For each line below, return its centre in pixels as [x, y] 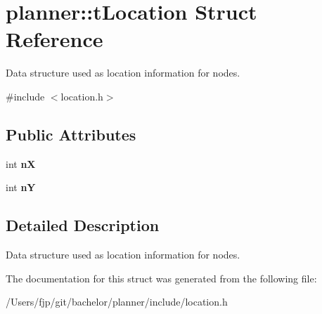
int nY [21, 187]
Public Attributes [71, 134]
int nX [21, 163]
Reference [54, 39]
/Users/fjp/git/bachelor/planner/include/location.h [117, 302]
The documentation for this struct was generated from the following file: [161, 278]
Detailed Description [83, 225]
